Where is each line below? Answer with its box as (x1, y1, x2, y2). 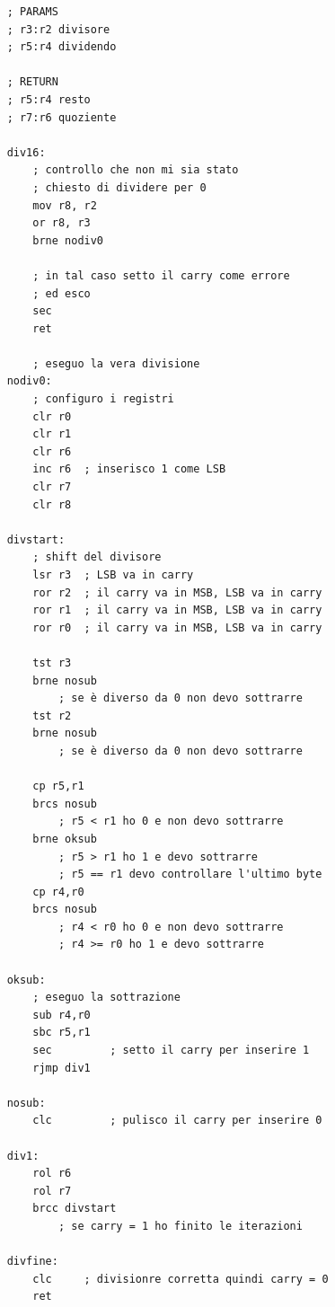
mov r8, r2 (32, 199, 97, 212)
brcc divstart (32, 1202, 117, 1215)
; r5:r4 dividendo (6, 40, 117, 54)
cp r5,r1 (32, 780, 84, 793)
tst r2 (32, 709, 72, 722)
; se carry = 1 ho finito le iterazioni (57, 1219, 303, 1232)
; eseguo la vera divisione (32, 357, 200, 370)
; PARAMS (6, 5, 58, 18)
